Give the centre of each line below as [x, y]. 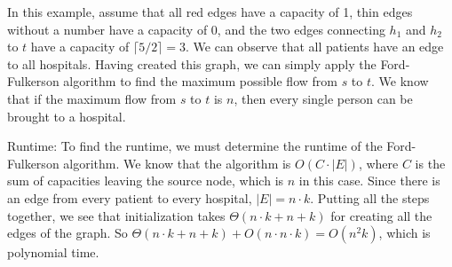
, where [378, 163]
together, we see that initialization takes [116, 215]
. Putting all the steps [370, 197]
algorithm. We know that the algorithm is [177, 163]
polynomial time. [53, 252]
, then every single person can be [323, 98]
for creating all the [381, 215]
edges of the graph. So [67, 233]
